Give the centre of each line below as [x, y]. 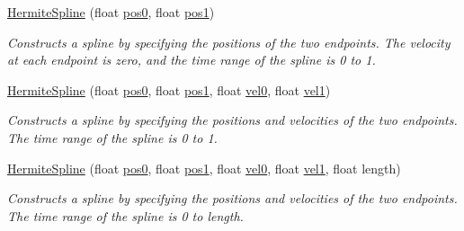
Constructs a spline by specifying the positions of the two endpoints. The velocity [229, 42]
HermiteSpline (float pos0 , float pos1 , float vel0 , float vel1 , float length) [204, 168]
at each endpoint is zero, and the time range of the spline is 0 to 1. [192, 60]
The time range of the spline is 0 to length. [125, 215]
